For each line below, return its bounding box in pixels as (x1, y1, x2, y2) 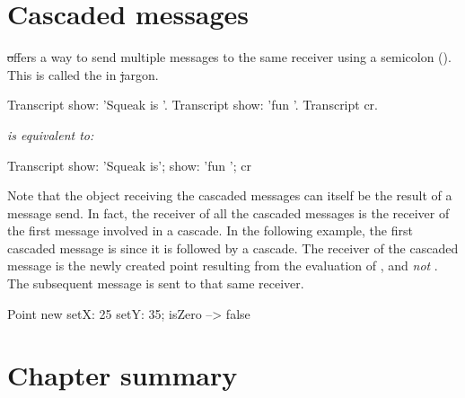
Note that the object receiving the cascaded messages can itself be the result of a (7, 186, 452, 205)
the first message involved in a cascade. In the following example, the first (7, 221, 413, 240)
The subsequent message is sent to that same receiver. (7, 274, 304, 293)
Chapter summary (7, 357, 238, 394)
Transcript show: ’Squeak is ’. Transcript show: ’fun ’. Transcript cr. (7, 95, 378, 114)
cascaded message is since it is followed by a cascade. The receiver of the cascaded (7, 238, 459, 257)
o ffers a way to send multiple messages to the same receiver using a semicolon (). (7, 48, 452, 66)
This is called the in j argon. (7, 65, 159, 84)
